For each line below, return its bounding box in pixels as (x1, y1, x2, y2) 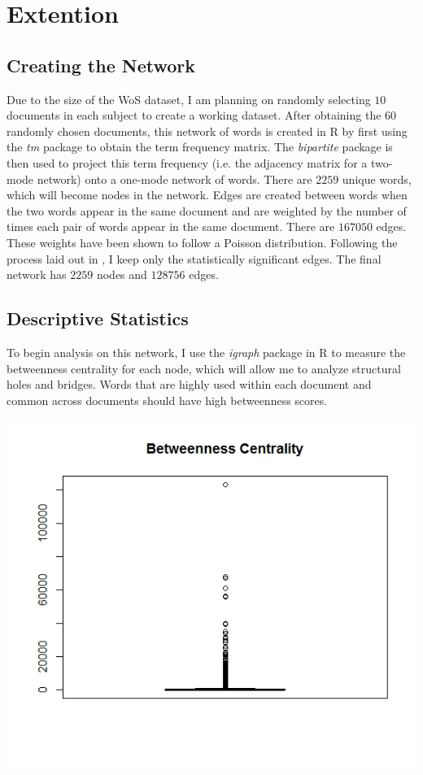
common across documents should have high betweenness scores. (7, 391, 328, 408)
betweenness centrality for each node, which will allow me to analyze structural (7, 359, 401, 377)
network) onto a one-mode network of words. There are (37, 170, 312, 187)
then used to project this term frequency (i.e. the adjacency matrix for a (7, 154, 368, 171)
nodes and (96, 266, 147, 283)
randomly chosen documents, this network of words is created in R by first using (7, 122, 408, 139)
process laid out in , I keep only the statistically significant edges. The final (7, 250, 382, 267)
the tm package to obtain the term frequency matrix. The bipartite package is (7, 138, 393, 155)
